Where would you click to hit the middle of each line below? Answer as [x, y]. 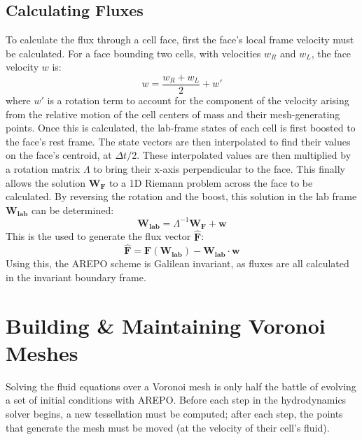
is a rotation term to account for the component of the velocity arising [198, 100]
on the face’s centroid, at [59, 155]
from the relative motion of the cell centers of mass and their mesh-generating [173, 114]
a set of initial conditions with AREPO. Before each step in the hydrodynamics [176, 400]
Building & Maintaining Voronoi [166, 325]
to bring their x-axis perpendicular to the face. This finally [219, 169]
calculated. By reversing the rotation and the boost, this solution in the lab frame [181, 196]
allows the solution [46, 182]
